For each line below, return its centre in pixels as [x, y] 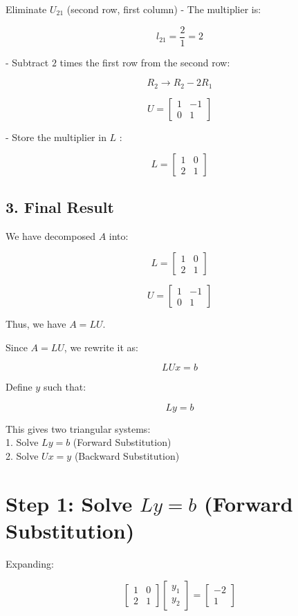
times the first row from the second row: [145, 62]
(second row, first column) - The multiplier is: [164, 9]
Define [19, 387]
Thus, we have [36, 324]
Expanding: [30, 563]
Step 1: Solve [69, 503]
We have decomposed [50, 235]
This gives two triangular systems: [78, 428]
